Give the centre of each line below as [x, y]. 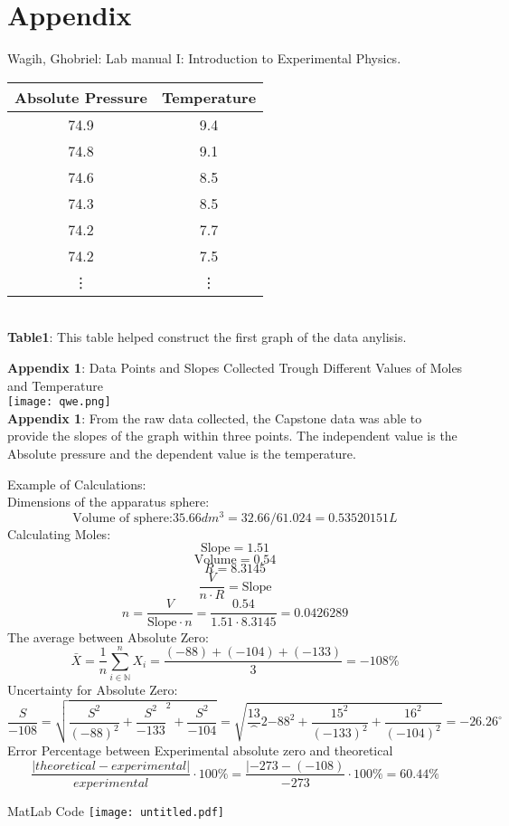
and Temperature [55, 385]
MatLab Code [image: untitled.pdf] [116, 810]
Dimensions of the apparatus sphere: [108, 502]
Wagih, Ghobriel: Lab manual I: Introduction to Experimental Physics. [204, 58]
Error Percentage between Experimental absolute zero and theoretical [200, 750]
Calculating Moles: [59, 533]
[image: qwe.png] [59, 402]
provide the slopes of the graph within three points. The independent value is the [232, 436]
